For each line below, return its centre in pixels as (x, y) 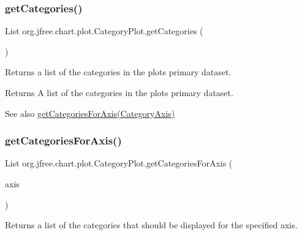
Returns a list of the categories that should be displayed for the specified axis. (151, 225)
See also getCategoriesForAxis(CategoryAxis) (90, 113)
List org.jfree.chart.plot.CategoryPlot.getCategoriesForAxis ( (119, 163)
